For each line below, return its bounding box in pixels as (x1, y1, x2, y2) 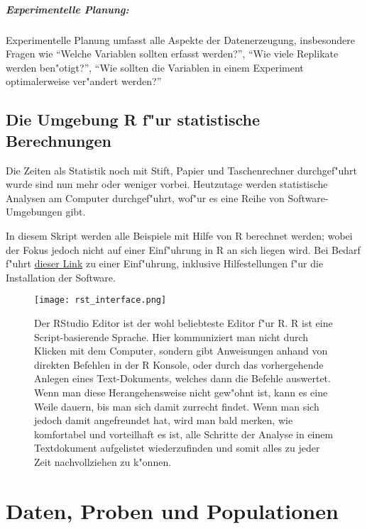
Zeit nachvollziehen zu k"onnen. (34, 454, 172, 469)
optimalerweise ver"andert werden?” (6, 74, 162, 89)
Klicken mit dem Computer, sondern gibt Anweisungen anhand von (34, 343, 328, 358)
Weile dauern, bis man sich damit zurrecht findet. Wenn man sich (34, 399, 319, 413)
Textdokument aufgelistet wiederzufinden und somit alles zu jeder (34, 440, 320, 455)
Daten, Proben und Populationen (6, 496, 339, 525)
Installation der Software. (6, 269, 116, 284)
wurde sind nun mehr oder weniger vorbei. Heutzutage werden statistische (6, 177, 328, 191)
